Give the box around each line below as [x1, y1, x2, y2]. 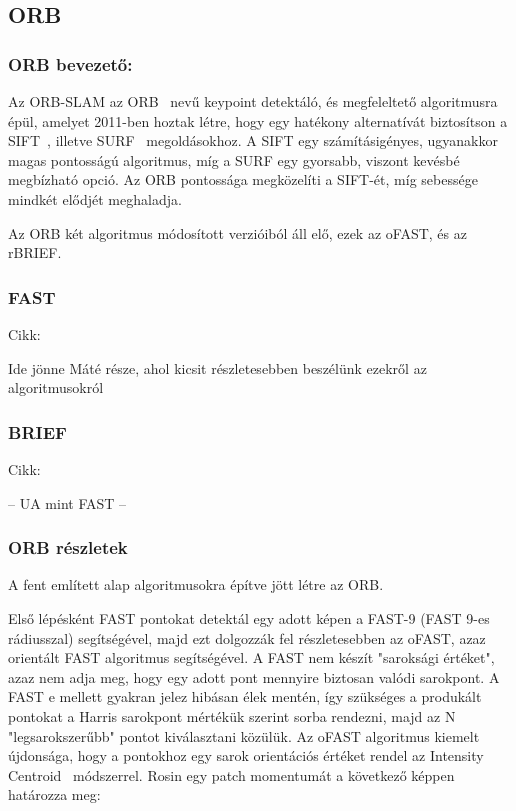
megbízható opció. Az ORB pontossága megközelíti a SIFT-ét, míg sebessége [8, 169, 478, 190]
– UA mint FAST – [8, 492, 127, 513]
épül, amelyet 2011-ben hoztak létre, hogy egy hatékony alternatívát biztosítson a [8, 110, 508, 131]
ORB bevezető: [8, 51, 133, 76]
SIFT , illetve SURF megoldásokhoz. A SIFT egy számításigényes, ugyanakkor [8, 130, 498, 151]
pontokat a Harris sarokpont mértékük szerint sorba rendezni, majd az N [8, 705, 456, 726]
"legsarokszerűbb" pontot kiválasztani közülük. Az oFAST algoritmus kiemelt [8, 725, 480, 746]
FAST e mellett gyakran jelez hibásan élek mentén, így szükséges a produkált [8, 686, 482, 707]
